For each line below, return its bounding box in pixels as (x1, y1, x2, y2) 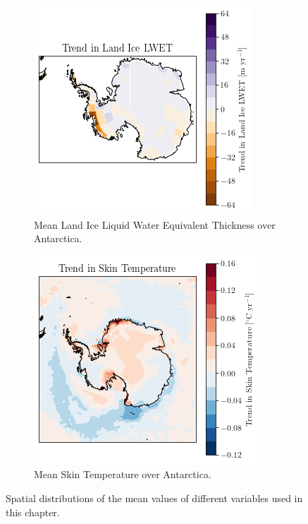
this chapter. (6, 504, 60, 519)
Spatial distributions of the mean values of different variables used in (6, 490, 303, 505)
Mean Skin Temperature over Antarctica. (34, 467, 211, 482)
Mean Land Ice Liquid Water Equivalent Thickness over (34, 217, 276, 232)
